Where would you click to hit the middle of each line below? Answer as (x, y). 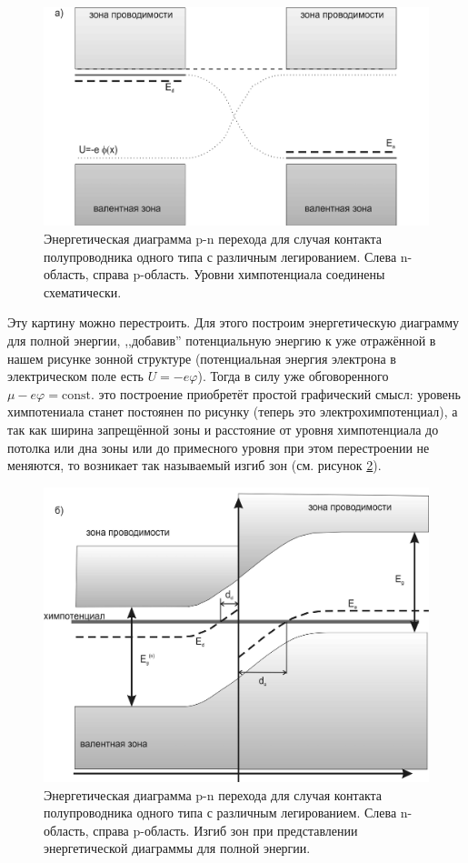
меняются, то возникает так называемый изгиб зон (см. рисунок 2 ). (194, 465)
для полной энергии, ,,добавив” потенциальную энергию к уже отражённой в (222, 340)
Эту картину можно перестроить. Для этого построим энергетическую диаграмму (234, 322)
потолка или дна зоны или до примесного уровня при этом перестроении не (219, 447)
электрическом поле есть (75, 376)
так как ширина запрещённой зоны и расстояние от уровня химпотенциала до (223, 429)
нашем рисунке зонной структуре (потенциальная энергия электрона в (202, 358)
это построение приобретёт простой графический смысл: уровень (279, 393)
